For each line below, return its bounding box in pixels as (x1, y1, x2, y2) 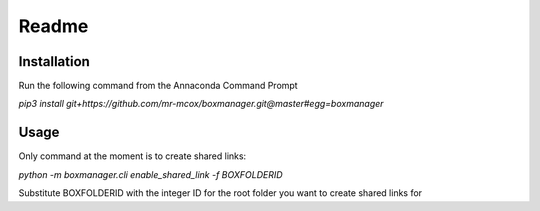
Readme (18, 15, 89, 37)
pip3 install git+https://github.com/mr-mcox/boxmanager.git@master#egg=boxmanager (18, 98, 384, 110)
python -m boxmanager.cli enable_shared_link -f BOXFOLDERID (18, 168, 284, 180)
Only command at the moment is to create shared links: (18, 150, 247, 162)
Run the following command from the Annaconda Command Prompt (18, 80, 299, 92)
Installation (18, 53, 90, 70)
